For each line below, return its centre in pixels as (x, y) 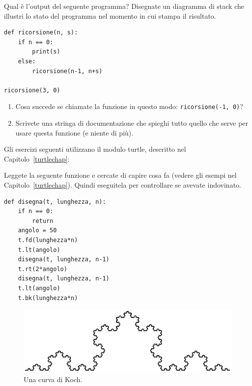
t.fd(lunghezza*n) (48, 240)
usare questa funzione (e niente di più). (74, 132)
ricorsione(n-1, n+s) (67, 71)
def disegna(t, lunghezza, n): (55, 202)
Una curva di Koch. (53, 379)
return (43, 221)
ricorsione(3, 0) (32, 90)
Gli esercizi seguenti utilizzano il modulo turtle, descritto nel (95, 149)
